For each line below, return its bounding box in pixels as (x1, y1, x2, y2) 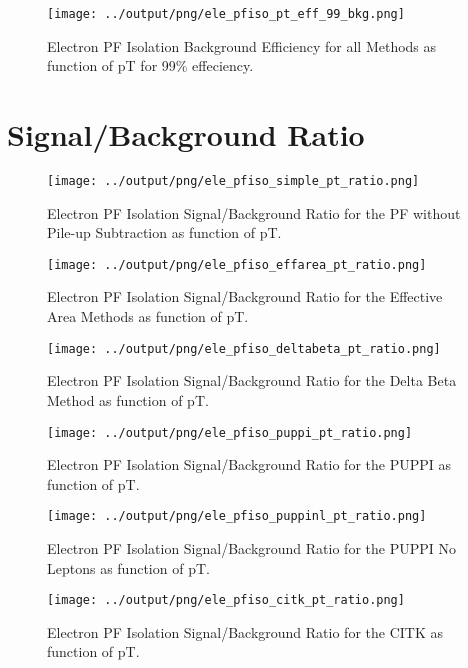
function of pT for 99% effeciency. (47, 55, 254, 76)
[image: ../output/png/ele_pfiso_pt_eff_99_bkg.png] (47, 7, 405, 21)
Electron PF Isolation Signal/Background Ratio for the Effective (47, 286, 443, 307)
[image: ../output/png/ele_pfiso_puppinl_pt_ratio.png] (47, 509, 427, 524)
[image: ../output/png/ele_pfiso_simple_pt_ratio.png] (47, 173, 420, 188)
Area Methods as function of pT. (47, 306, 249, 327)
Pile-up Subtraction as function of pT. (47, 222, 282, 243)
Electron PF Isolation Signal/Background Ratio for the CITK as (47, 621, 443, 642)
